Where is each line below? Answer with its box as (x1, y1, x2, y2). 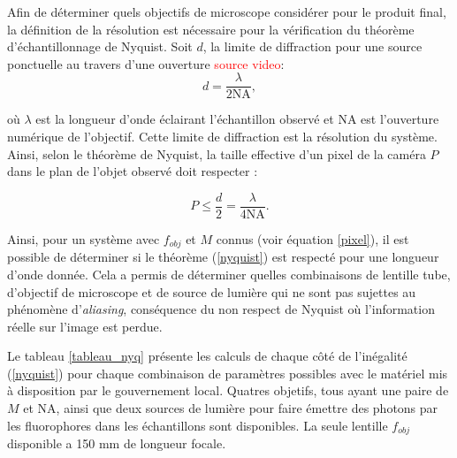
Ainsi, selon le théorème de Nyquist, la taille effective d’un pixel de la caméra (7, 144, 426, 163)
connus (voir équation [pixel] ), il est (216, 229, 409, 248)
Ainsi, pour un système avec (7, 229, 160, 248)
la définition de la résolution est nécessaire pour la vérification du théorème (7, 19, 415, 38)
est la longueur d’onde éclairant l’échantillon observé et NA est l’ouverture (35, 110, 439, 128)
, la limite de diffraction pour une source (202, 37, 423, 56)
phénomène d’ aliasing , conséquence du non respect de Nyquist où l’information (7, 300, 435, 318)
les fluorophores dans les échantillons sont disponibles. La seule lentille (7, 416, 388, 434)
